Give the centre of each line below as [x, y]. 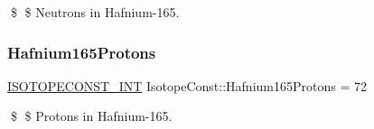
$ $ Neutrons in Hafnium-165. [95, 12]
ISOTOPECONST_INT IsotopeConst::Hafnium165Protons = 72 [187, 85]
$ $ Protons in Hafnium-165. [91, 116]
